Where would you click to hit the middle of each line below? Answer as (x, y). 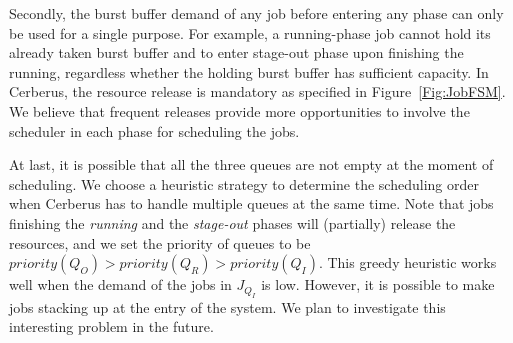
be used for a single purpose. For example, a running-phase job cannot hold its (250, 32)
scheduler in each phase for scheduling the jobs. (154, 130)
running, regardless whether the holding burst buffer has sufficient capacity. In (249, 71)
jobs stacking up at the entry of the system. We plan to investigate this (227, 306)
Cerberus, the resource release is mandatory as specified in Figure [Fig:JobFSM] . (257, 91)
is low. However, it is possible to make (378, 284)
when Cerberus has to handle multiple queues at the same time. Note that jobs (251, 203)
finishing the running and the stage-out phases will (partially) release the (232, 222)
